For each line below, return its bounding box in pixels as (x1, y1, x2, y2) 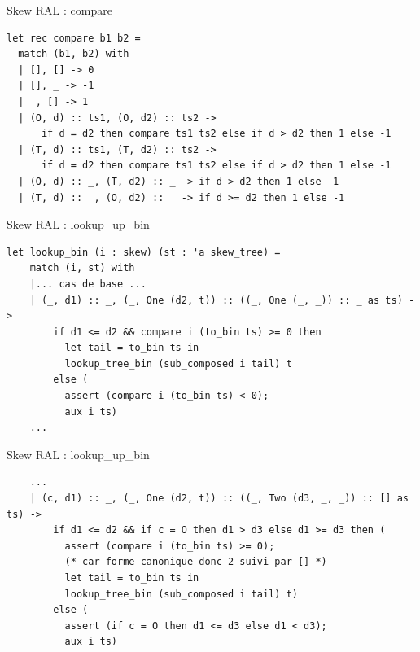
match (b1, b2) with (18, 48, 129, 60)
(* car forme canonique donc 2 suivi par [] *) (64, 556, 327, 568)
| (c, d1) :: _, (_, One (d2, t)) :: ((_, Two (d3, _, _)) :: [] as (29, 492, 409, 505)
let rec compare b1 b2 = (7, 32, 141, 44)
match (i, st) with (29, 262, 135, 274)
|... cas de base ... (29, 278, 147, 290)
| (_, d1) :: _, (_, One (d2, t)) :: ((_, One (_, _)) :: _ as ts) (29, 294, 403, 306)
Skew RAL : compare (7, 2, 112, 18)
